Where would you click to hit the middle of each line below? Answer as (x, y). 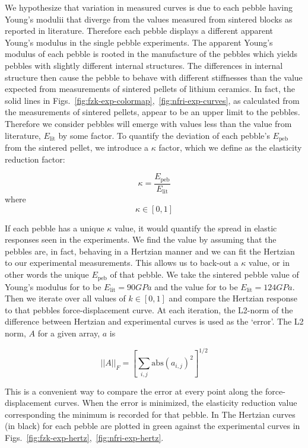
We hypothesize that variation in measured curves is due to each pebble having (149, 7)
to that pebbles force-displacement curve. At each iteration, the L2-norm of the (149, 309)
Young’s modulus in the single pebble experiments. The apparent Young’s (139, 42)
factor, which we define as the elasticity (230, 147)
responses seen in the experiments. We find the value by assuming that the (141, 239)
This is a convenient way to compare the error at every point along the (134, 391)
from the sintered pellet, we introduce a (77, 147)
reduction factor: (35, 159)
